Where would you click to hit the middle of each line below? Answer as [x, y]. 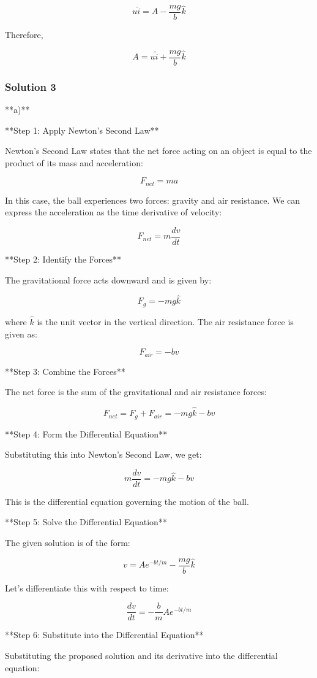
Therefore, [24, 35]
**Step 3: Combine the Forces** [65, 371]
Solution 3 [31, 86]
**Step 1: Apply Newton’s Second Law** [82, 130]
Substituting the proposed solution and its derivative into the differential [141, 655]
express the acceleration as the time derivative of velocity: [114, 212]
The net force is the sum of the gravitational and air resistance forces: [136, 392]
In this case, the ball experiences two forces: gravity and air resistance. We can [153, 200]
